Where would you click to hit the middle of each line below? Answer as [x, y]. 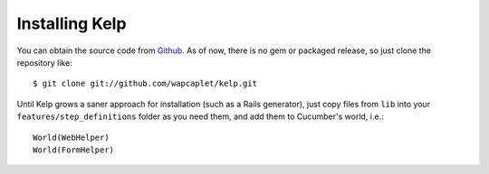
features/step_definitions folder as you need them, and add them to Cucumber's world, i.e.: [200, 116]
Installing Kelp [72, 23]
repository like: [44, 62]
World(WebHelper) [71, 137]
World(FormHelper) [74, 150]
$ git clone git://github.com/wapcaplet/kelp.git [145, 84]
